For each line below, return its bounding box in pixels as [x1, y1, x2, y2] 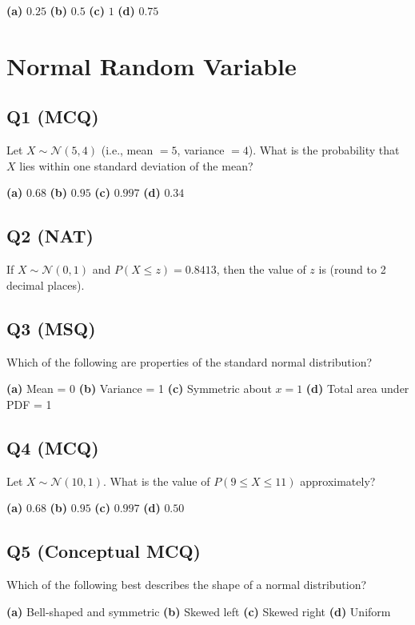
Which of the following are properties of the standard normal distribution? [6, 353, 373, 370]
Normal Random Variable [6, 49, 297, 82]
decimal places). [6, 276, 85, 293]
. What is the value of [103, 472, 210, 489]
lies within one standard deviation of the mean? [19, 157, 253, 174]
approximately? [300, 472, 376, 489]
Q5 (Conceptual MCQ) [6, 539, 202, 563]
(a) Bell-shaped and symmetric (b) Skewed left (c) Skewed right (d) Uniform [6, 603, 391, 619]
